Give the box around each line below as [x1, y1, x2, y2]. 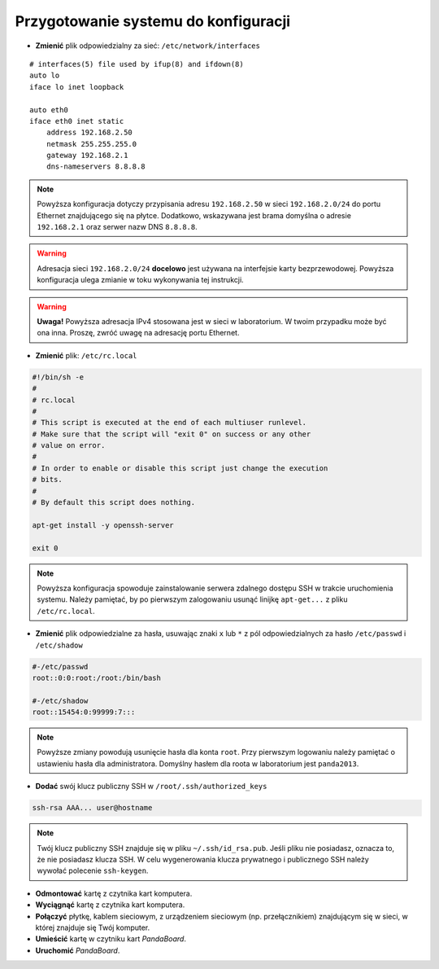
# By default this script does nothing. [32, 498, 195, 507]
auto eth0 [29, 105, 68, 114]
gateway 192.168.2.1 [46, 151, 128, 160]
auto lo [29, 71, 60, 81]
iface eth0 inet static [29, 116, 124, 125]
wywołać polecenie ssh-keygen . [37, 866, 149, 875]
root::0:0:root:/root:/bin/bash [32, 673, 162, 682]
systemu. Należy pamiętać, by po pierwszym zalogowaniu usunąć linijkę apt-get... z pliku [37, 594, 348, 604]
